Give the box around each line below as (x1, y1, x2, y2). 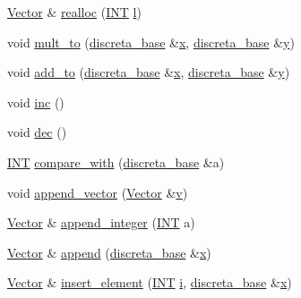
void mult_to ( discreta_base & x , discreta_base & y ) (7, 32, 295, 51)
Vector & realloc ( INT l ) (7, 3, 142, 21)
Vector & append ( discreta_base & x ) (7, 243, 211, 261)
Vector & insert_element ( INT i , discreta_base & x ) (7, 273, 292, 292)
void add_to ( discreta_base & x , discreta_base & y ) (7, 63, 290, 81)
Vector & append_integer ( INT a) (7, 213, 195, 232)
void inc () (7, 92, 64, 111)
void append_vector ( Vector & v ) (7, 183, 188, 201)
